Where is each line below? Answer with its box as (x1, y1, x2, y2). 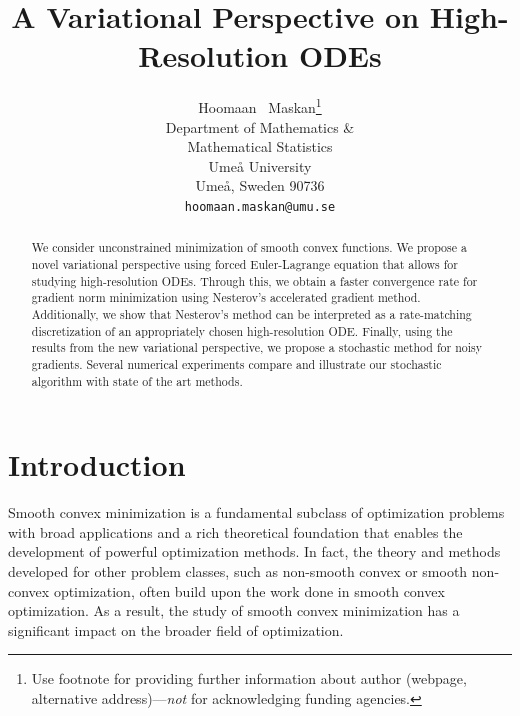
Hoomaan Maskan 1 (198, 94, 322, 117)
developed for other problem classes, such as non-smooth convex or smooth (8, 561, 468, 582)
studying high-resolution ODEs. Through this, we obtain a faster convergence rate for (31, 272, 478, 289)
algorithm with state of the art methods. (31, 372, 243, 389)
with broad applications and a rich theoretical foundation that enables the (8, 521, 463, 542)
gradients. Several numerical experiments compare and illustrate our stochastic (31, 355, 442, 372)
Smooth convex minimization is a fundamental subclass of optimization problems (8, 502, 505, 523)
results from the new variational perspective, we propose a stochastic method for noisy (31, 339, 482, 356)
